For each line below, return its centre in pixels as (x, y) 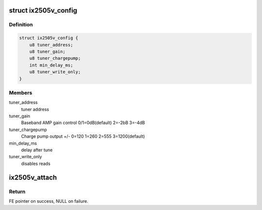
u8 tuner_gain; (47, 51)
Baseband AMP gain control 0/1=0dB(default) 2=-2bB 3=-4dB (83, 123)
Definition (21, 25)
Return (17, 192)
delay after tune (37, 150)
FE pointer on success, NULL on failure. (49, 201)
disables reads (36, 163)
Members (21, 93)
